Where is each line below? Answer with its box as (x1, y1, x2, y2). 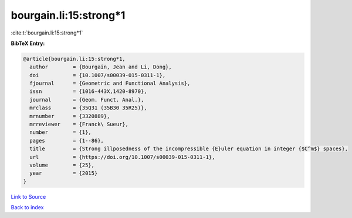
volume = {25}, (29, 162, 95, 168)
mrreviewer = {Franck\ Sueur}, (29, 121, 129, 128)
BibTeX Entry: (11, 40, 45, 47)
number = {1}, (29, 129, 92, 136)
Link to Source (11, 193, 46, 200)
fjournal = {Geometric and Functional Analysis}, (29, 80, 191, 87)
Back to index (11, 204, 44, 211)
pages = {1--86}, (29, 137, 104, 144)
